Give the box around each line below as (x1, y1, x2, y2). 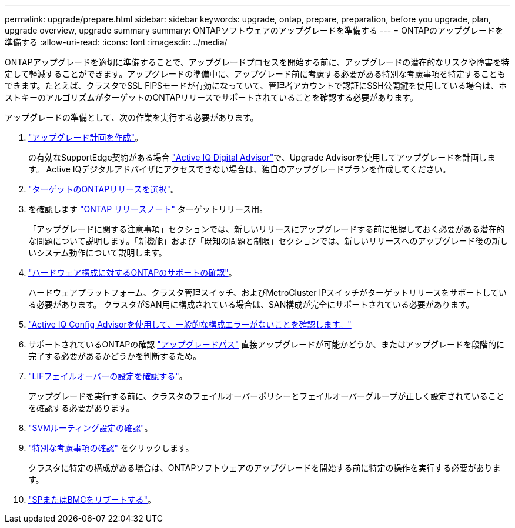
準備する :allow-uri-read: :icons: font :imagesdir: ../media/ (5, 37, 228, 47)
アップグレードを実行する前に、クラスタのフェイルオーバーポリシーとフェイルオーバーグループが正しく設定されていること (28, 391, 504, 401)
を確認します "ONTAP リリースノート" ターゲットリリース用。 (28, 204, 268, 214)
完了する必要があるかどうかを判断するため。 (28, 351, 201, 361)
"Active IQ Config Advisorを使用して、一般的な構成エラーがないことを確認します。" (28, 319, 352, 329)
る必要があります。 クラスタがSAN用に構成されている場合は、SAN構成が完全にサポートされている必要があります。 (28, 299, 474, 309)
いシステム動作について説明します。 (28, 248, 167, 258)
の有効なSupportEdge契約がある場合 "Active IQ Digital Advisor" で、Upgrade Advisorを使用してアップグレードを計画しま (28, 152, 496, 162)
